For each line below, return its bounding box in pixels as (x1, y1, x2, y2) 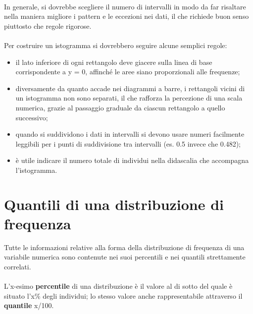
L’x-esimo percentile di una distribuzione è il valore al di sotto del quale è (4, 281, 233, 291)
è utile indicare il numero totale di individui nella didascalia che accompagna (15, 155, 249, 165)
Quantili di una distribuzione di (4, 194, 224, 214)
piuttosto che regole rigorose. (4, 20, 92, 31)
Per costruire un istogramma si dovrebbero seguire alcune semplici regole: (4, 40, 227, 50)
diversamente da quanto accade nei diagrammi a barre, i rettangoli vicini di (15, 83, 245, 93)
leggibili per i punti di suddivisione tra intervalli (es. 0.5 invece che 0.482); (15, 138, 241, 149)
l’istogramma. (15, 164, 57, 175)
